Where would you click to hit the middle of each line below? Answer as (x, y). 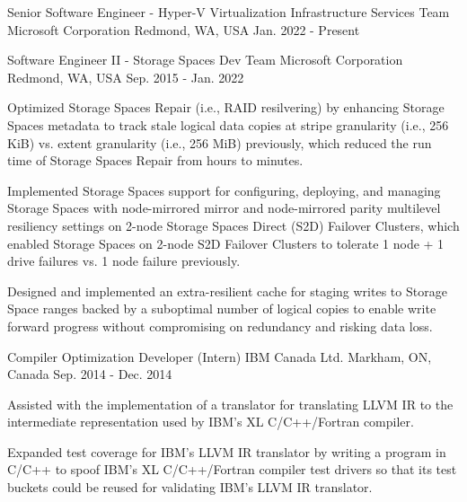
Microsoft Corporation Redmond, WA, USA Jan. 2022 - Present (184, 29)
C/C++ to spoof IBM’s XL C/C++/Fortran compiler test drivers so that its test (232, 469)
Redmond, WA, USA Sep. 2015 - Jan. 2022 (126, 77)
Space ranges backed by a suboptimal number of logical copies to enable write (222, 308)
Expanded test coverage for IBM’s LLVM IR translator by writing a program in (227, 451)
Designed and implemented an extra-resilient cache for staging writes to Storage (227, 291)
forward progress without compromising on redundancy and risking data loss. (220, 326)
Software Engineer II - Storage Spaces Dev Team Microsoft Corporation (205, 60)
